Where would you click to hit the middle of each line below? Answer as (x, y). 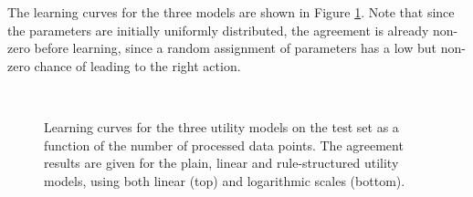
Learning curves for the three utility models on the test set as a (221, 126)
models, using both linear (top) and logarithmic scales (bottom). (225, 180)
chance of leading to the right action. (137, 65)
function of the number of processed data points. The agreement (224, 145)
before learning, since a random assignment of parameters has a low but (235, 48)
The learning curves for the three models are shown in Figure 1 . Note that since (231, 12)
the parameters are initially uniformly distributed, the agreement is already (218, 30)
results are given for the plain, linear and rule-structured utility (221, 163)
